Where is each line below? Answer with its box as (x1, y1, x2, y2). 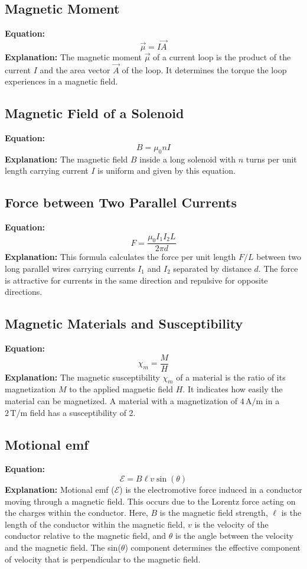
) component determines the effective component (125, 541, 301, 553)
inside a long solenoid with (139, 152, 236, 165)
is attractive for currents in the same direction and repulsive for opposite (5, 274, 268, 286)
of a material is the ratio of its (176, 370, 286, 383)
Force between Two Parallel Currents (5, 193, 237, 212)
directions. (5, 285, 43, 298)
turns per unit (246, 152, 297, 165)
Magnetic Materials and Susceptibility (5, 314, 243, 333)
